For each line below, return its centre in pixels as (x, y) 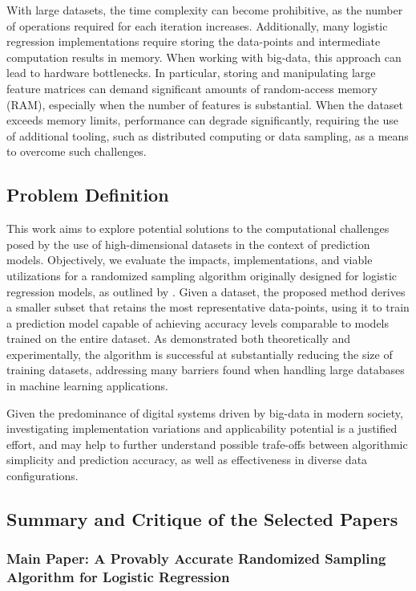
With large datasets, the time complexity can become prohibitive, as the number (205, 10)
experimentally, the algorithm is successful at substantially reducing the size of (200, 354)
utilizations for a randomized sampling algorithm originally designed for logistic (202, 275)
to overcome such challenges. (77, 151)
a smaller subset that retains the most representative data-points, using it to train (208, 307)
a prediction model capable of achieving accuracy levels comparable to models (198, 322)
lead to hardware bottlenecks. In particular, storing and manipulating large (191, 73)
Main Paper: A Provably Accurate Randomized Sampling (196, 558)
